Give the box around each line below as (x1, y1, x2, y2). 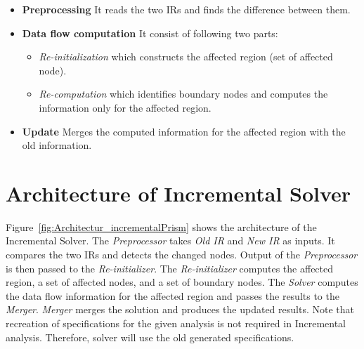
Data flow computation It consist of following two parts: (22, 25, 278, 40)
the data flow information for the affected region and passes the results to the (6, 288, 339, 303)
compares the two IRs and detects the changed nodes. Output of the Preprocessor (6, 247, 358, 262)
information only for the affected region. (39, 100, 212, 114)
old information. (22, 138, 92, 152)
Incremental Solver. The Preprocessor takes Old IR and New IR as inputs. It (6, 233, 335, 248)
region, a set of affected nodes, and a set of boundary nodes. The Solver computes (6, 275, 358, 289)
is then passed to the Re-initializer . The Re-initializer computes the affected (6, 261, 334, 275)
